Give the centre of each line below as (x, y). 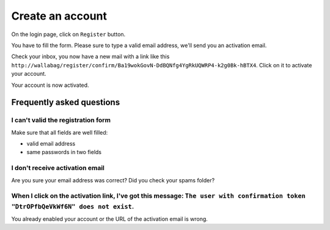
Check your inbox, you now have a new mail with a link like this (90, 57)
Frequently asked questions (66, 102)
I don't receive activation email (58, 168)
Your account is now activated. (50, 85)
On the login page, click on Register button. (68, 34)
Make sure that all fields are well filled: (60, 132)
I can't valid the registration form (61, 121)
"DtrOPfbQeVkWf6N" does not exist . (73, 206)
